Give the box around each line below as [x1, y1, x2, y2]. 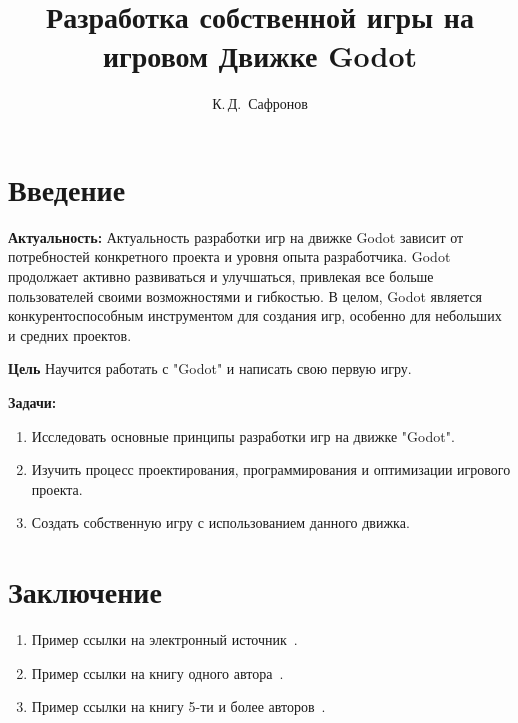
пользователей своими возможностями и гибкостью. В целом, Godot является [8, 285, 483, 306]
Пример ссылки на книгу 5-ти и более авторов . [31, 696, 326, 717]
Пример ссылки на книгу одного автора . [31, 662, 284, 683]
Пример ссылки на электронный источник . [31, 629, 298, 650]
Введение [8, 168, 126, 209]
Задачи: [8, 392, 57, 412]
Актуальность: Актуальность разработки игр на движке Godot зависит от [8, 226, 464, 247]
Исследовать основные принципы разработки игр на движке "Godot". [31, 425, 455, 446]
